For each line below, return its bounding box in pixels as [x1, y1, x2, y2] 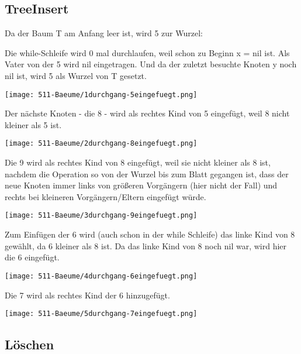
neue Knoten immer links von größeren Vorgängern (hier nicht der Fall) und [5, 179, 278, 191]
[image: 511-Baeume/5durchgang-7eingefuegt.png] [5, 310, 198, 318]
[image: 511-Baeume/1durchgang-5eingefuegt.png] [5, 90, 198, 99]
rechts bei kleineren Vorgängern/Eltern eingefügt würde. [5, 190, 206, 202]
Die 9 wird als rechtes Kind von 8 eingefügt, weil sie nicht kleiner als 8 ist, [5, 156, 271, 169]
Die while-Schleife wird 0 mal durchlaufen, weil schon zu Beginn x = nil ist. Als [5, 46, 290, 59]
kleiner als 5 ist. [5, 118, 62, 130]
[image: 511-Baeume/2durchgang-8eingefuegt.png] [5, 139, 198, 148]
